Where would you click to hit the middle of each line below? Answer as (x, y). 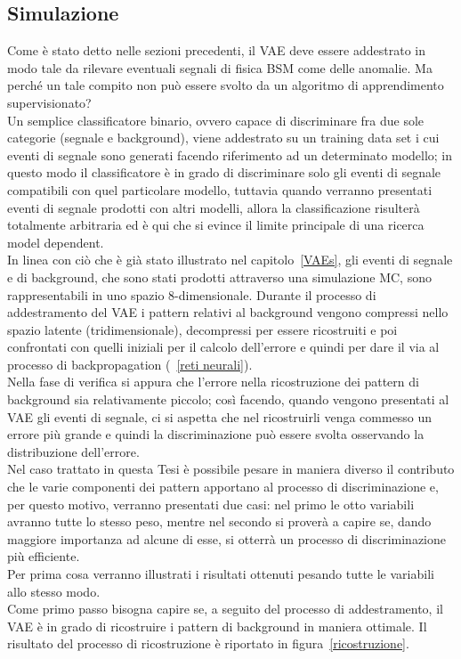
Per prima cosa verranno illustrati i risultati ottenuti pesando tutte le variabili (221, 574)
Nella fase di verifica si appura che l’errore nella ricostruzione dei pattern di (213, 382)
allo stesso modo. (54, 591)
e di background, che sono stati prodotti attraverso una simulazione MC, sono (219, 277)
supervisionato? (49, 102)
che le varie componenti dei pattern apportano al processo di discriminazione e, (223, 487)
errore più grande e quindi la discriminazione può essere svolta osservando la (216, 434)
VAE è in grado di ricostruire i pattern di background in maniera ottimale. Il (217, 626)
